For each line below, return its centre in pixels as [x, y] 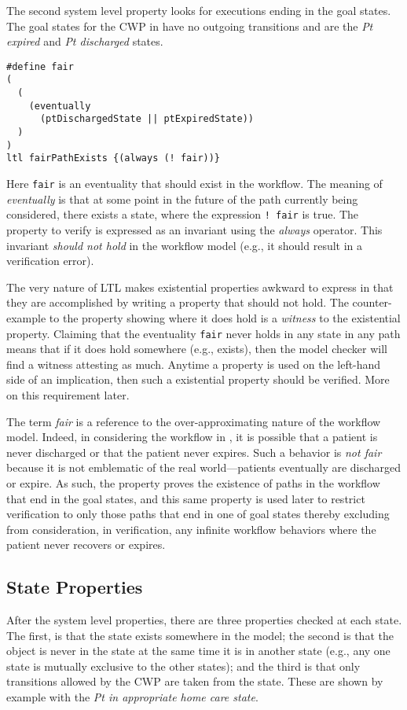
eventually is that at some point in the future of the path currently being [182, 199]
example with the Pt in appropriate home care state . [132, 697]
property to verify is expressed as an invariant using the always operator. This [194, 229]
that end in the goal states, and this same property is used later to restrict [186, 498]
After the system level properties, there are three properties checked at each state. [204, 620]
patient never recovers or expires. [86, 544]
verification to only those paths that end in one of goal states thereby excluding [198, 514]
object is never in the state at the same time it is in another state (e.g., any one [198, 651]
